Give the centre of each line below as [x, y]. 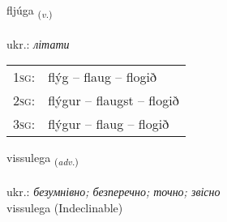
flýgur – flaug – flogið [109, 124]
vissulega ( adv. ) [43, 159]
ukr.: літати [38, 43]
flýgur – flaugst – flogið [113, 100]
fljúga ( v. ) [30, 11]
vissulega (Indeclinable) [65, 207]
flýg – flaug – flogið [103, 77]
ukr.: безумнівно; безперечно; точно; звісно [113, 192]
